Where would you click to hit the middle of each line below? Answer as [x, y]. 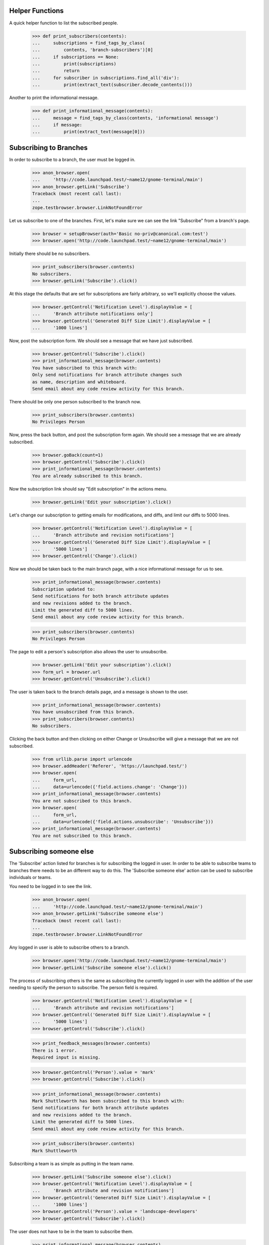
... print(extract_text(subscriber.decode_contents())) [112, 85]
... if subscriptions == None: [75, 57]
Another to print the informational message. [54, 98]
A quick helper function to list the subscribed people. [64, 23]
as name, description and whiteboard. [79, 382]
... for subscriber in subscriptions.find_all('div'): [106, 78]
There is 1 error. [55, 1050]
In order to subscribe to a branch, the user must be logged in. [72, 159]
